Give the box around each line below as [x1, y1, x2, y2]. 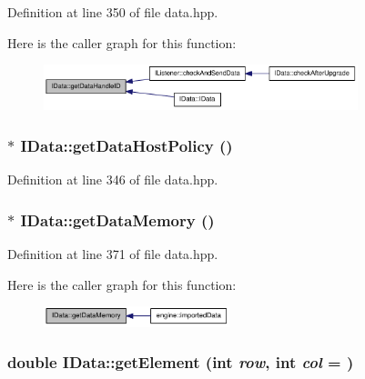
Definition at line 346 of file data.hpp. [7, 170, 218, 189]
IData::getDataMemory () [20, 208, 215, 231]
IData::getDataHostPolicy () [20, 134, 233, 156]
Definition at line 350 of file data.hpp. [7, 3, 218, 21]
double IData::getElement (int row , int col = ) [7, 351, 354, 374]
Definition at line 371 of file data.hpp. [7, 244, 218, 263]
